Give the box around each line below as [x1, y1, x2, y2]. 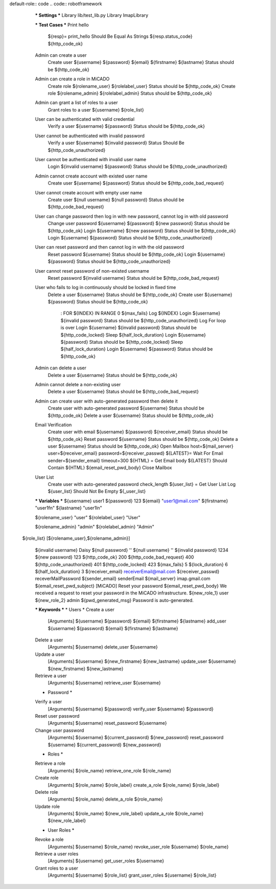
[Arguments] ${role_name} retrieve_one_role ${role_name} [48, 767, 171, 773]
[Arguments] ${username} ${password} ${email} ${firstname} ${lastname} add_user [48, 618, 227, 624]
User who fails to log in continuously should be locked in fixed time [35, 284, 176, 291]
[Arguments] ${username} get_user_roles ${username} [48, 858, 165, 864]
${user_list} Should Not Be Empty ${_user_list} [48, 488, 146, 495]
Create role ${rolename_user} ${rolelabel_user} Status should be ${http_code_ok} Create [48, 83, 236, 89]
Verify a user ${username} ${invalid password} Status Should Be [48, 140, 185, 146]
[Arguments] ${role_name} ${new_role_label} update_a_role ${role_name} [48, 811, 204, 817]
